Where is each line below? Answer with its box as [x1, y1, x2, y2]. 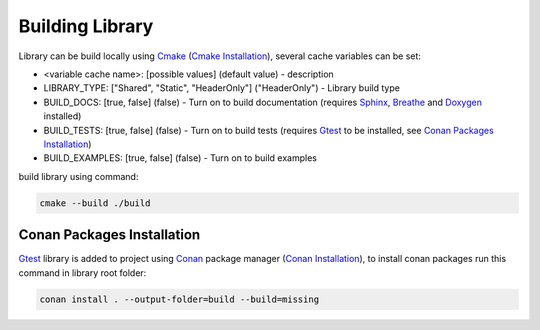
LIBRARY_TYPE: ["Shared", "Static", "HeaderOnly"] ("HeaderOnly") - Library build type [43, 82, 400, 94]
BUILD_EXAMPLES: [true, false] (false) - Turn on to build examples [43, 152, 317, 164]
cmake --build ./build [39, 197, 151, 209]
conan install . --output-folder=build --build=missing [39, 293, 320, 305]
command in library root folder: [18, 266, 147, 279]
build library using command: [18, 170, 139, 182]
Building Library [18, 15, 154, 37]
